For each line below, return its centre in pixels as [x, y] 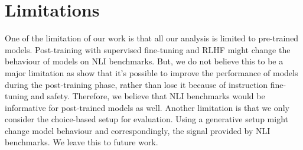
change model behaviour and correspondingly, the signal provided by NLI [138, 130]
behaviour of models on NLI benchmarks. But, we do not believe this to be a [144, 61]
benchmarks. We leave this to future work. [82, 142]
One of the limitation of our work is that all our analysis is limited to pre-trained [152, 38]
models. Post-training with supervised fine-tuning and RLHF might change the [148, 49]
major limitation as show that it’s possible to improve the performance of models [151, 72]
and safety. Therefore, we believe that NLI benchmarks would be [148, 96]
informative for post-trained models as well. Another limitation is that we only [147, 107]
